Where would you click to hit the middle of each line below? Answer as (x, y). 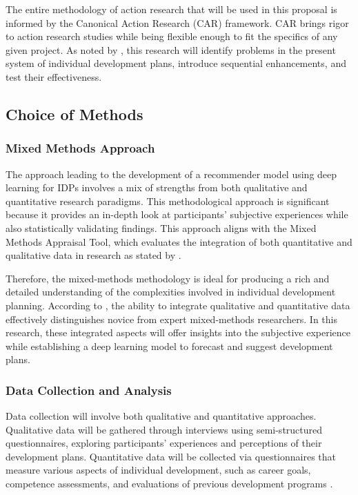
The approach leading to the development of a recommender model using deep (171, 174)
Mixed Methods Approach (80, 148)
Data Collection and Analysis (89, 390)
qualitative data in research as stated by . (93, 255)
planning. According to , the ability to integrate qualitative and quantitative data (178, 305)
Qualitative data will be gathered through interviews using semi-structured (164, 429)
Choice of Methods (74, 114)
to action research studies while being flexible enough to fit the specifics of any (172, 36)
